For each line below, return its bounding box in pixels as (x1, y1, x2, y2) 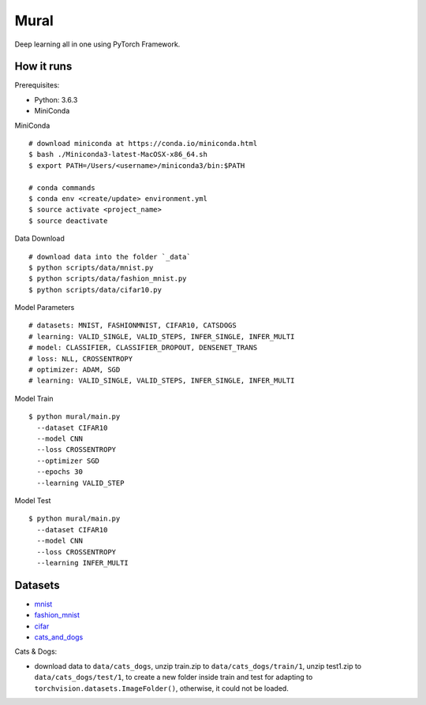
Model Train (14, 394, 54, 403)
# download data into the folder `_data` (28, 252, 191, 261)
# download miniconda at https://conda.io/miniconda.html (28, 139, 258, 148)
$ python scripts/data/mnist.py (28, 263, 154, 272)
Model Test (14, 495, 51, 505)
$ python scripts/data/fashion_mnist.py (28, 274, 187, 283)
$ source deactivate (28, 216, 108, 225)
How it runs (14, 60, 73, 73)
